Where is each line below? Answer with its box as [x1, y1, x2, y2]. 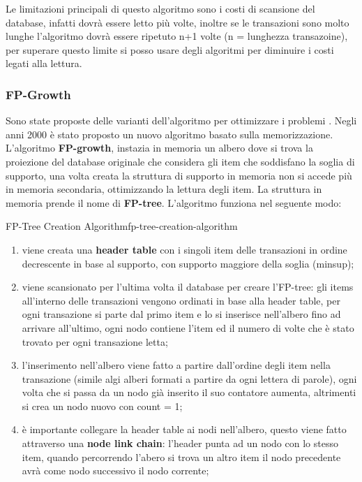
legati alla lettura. [6, 56, 82, 71]
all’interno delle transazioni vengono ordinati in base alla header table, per [22, 293, 340, 307]
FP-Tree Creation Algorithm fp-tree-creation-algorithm [6, 219, 238, 233]
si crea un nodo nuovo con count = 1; [22, 398, 183, 413]
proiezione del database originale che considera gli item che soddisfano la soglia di [6, 154, 355, 168]
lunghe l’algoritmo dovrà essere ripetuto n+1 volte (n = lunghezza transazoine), [6, 29, 348, 43]
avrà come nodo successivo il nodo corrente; [22, 463, 209, 478]
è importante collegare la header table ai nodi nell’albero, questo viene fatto [22, 422, 347, 437]
